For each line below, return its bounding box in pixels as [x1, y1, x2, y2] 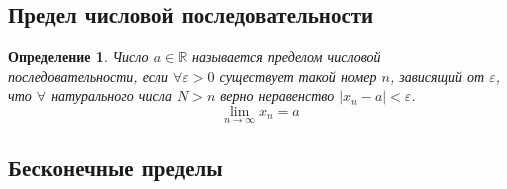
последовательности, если [8, 65, 168, 86]
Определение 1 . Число [8, 46, 149, 67]
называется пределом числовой [192, 46, 381, 67]
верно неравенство [220, 85, 335, 106]
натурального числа [51, 85, 172, 106]
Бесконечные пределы [8, 151, 223, 182]
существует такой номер [219, 65, 377, 86]
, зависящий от [389, 65, 485, 86]
